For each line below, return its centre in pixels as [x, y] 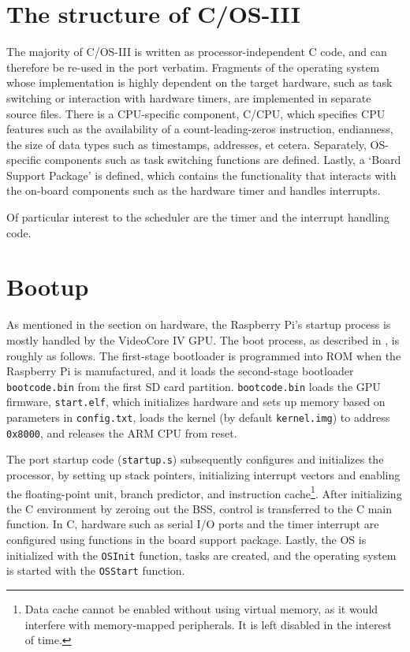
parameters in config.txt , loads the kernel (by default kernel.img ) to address [198, 417]
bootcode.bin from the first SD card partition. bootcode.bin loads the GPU [194, 386]
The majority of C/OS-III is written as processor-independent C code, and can [197, 52]
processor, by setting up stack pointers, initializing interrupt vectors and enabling [203, 475]
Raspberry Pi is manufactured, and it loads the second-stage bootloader [180, 371]
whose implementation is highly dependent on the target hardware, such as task [199, 82]
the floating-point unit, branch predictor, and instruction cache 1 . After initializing [204, 492]
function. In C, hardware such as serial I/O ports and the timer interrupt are [193, 524]
